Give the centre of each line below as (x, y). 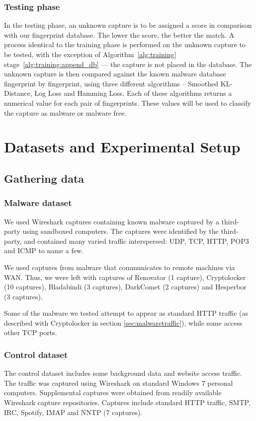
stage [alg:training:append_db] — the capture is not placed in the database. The (128, 64)
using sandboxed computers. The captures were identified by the (121, 231)
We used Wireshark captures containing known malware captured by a (112, 221)
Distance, (18, 93)
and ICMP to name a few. (44, 250)
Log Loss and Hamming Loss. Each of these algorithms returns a (133, 93)
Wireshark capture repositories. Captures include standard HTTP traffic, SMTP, (127, 402)
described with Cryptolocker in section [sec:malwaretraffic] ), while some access (123, 322)
